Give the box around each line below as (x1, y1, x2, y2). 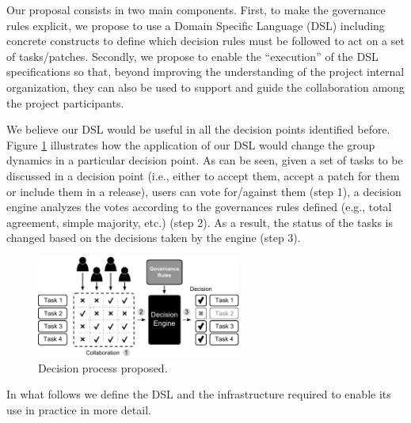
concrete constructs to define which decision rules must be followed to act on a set (6, 32, 405, 49)
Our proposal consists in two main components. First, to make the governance (6, 2, 386, 17)
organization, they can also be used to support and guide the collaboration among (6, 78, 405, 95)
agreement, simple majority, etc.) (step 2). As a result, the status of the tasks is (6, 213, 394, 230)
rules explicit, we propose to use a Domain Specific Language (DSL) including (6, 17, 385, 33)
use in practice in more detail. (6, 401, 151, 417)
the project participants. (6, 94, 124, 111)
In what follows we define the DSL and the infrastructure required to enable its (6, 386, 391, 402)
